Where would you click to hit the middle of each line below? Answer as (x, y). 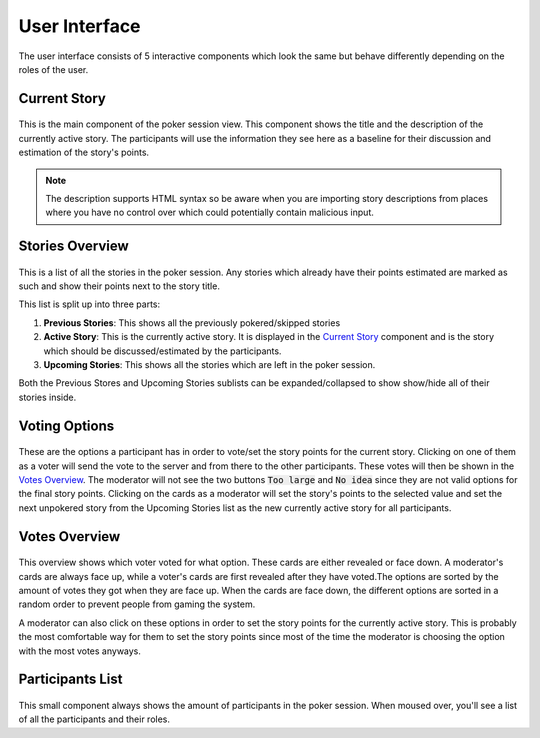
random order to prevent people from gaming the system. (137, 604)
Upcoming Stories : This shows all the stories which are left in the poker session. (209, 365)
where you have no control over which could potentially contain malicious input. (209, 212)
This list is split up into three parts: (89, 304)
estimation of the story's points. (84, 152)
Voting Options (66, 425)
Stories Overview (73, 246)
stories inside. (47, 397)
